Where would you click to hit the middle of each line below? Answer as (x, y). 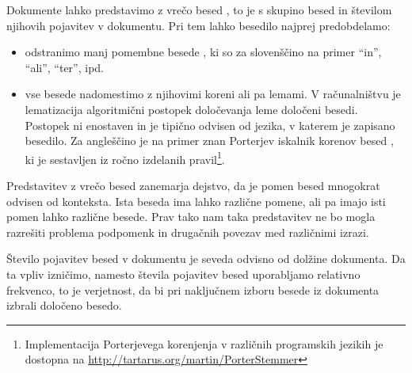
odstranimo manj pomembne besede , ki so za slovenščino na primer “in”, (203, 52)
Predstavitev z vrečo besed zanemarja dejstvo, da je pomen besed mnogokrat (193, 185)
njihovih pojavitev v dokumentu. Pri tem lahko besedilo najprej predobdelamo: (198, 25)
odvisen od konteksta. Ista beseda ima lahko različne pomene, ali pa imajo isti (196, 201)
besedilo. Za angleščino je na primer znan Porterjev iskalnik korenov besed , (209, 141)
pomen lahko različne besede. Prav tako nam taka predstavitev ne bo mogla (191, 217)
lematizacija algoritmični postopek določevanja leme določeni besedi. (191, 109)
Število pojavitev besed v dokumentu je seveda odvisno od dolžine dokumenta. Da (206, 259)
